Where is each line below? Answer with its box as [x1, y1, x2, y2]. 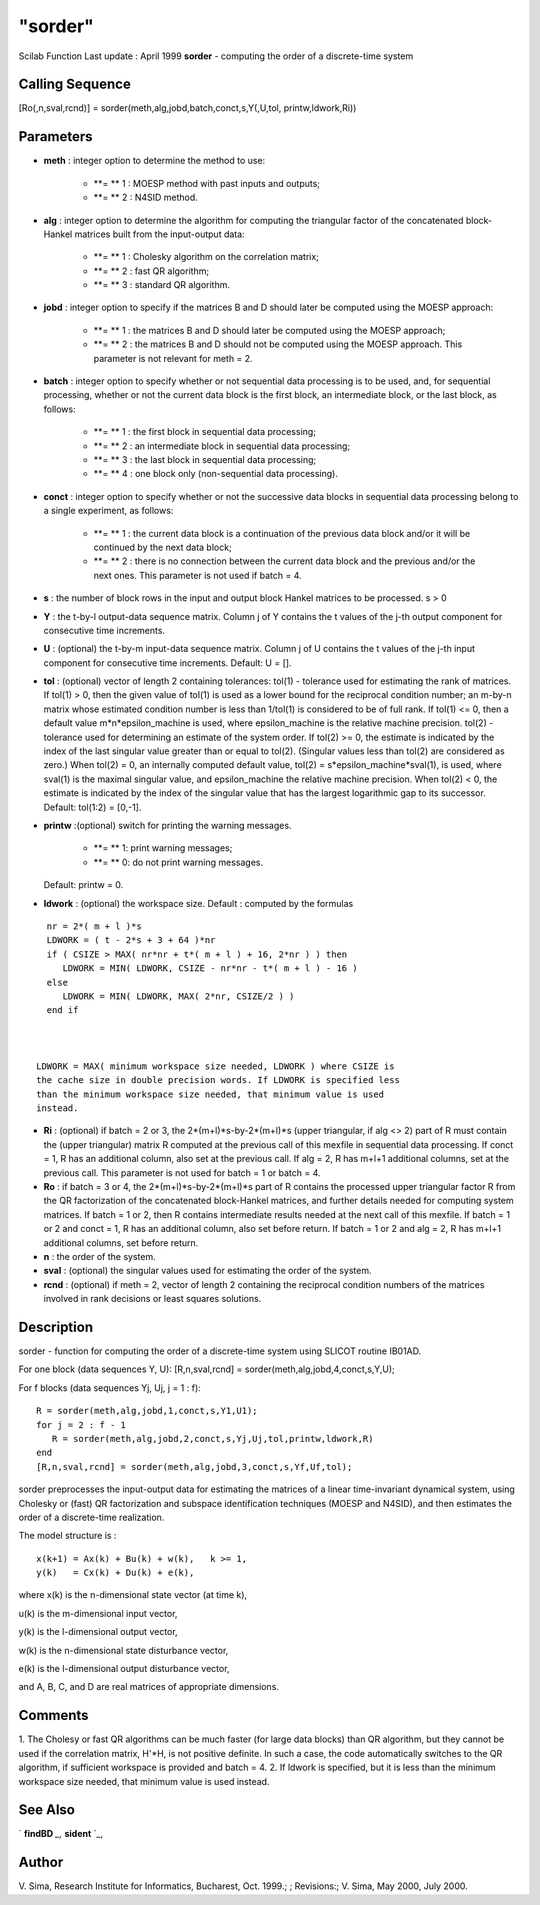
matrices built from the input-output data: [74, 228, 245, 240]
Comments [18, 1707, 89, 1724]
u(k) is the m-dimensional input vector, [18, 1607, 178, 1619]
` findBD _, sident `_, [18, 1828, 104, 1840]
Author [18, 1854, 64, 1871]
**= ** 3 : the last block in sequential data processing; [93, 454, 317, 465]
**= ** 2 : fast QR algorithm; [93, 265, 210, 277]
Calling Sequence [18, 76, 132, 93]
